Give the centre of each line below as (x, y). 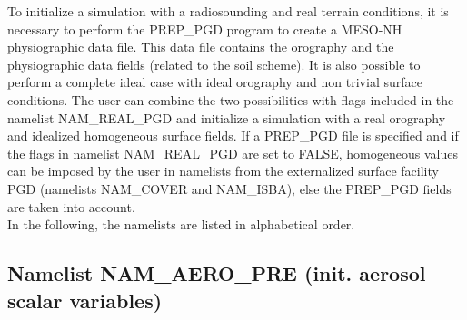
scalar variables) (85, 300)
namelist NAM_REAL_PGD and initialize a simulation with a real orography (227, 117)
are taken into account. (71, 206)
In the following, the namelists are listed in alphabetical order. (181, 224)
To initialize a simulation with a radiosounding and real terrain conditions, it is (228, 11)
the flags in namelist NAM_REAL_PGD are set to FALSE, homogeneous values (233, 153)
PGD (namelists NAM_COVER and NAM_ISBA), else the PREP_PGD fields (229, 188)
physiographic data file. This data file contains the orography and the (201, 47)
